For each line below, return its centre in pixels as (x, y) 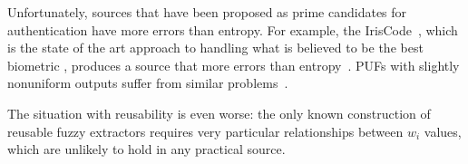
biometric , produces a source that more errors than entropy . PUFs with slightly (234, 65)
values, (443, 131)
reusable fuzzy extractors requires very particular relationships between (205, 131)
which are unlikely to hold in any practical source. (146, 149)
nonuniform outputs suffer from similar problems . (148, 83)
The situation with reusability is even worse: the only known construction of (219, 113)
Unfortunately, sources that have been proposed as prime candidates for (207, 12)
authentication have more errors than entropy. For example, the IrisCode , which (233, 29)
